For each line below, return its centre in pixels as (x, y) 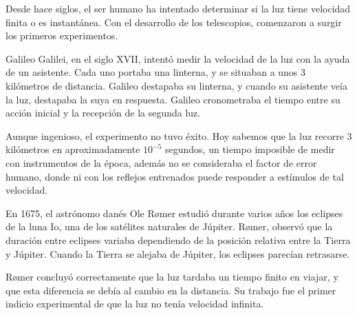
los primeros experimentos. (62, 35)
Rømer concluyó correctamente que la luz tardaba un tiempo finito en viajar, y (172, 277)
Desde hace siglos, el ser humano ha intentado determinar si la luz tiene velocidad (178, 8)
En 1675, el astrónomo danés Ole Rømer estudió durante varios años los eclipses (174, 213)
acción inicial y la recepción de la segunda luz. (103, 113)
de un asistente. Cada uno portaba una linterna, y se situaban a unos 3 (156, 72)
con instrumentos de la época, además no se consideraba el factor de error (161, 162)
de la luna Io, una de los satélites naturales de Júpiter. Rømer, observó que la (169, 226)
